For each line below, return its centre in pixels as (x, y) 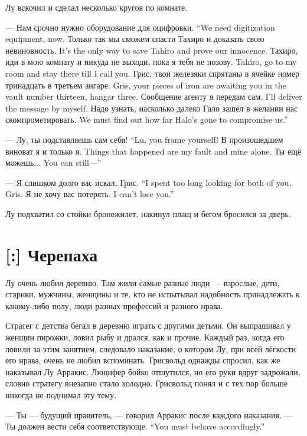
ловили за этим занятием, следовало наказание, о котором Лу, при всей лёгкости (151, 348)
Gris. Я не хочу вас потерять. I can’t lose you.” (90, 194)
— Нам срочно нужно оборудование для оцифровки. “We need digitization (140, 27)
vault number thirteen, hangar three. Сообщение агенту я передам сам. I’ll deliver (154, 96)
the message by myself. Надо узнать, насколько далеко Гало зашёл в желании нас (152, 108)
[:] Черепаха (52, 254)
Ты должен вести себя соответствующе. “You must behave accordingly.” (135, 426)
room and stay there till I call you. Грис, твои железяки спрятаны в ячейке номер (152, 73)
